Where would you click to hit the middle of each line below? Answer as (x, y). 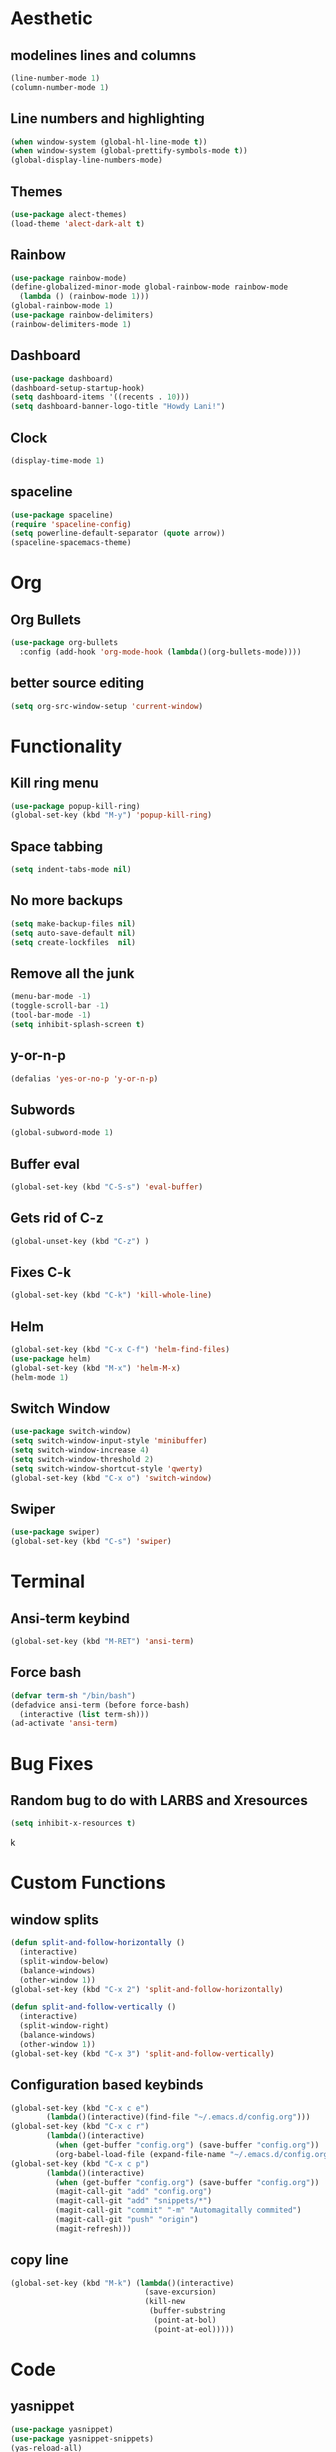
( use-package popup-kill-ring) (75, 806)
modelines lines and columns (103, 55)
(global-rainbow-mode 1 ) (62, 306)
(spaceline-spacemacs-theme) (71, 543)
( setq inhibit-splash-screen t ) (77, 1024)
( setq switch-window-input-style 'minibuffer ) (109, 1441)
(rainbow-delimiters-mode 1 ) (71, 324)
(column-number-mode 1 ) (60, 87)
